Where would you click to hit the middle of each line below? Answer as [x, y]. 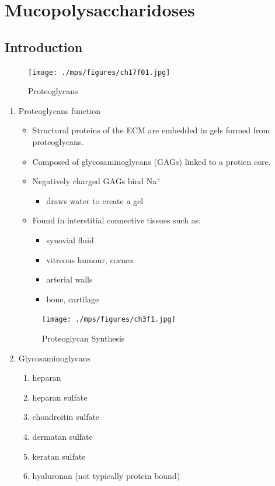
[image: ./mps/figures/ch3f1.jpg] [109, 320]
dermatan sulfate [62, 436]
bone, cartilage [73, 299]
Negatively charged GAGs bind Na [95, 181]
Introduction [44, 46]
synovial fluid [70, 239]
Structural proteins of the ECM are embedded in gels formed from [151, 130]
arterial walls [69, 279]
